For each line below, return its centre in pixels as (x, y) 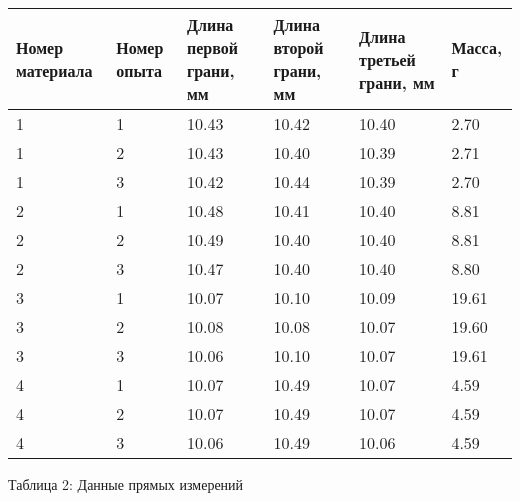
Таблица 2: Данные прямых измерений (126, 484)
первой (212, 47)
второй (298, 47)
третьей (387, 59)
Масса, (476, 47)
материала (54, 70)
